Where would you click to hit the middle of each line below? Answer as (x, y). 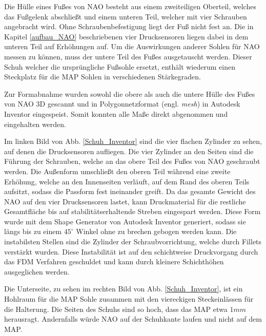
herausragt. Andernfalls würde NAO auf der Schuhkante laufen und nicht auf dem (133, 319)
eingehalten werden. (35, 124)
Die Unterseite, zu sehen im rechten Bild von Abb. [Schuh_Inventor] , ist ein (124, 289)
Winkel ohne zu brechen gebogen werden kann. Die (156, 231)
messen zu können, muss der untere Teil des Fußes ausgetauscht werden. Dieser (128, 56)
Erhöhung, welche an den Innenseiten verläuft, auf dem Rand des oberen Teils (127, 181)
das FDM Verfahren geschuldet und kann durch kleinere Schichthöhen (114, 261)
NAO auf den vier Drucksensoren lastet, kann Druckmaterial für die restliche (125, 201)
